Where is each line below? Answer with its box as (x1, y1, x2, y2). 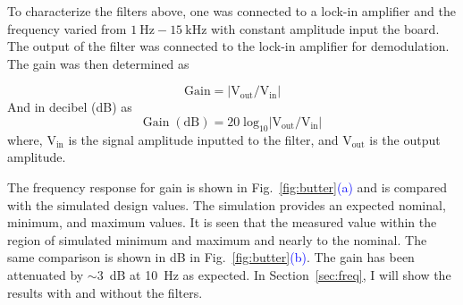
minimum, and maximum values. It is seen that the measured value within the (7, 213, 437, 232)
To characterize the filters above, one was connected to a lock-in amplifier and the (7, 2, 456, 20)
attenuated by (7, 265, 84, 284)
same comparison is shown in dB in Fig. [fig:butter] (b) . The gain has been (7, 248, 415, 267)
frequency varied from (7, 19, 127, 38)
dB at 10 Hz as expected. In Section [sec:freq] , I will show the (109, 265, 451, 284)
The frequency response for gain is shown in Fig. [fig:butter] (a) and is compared (7, 177, 448, 196)
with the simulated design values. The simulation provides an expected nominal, (7, 195, 446, 214)
